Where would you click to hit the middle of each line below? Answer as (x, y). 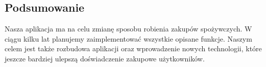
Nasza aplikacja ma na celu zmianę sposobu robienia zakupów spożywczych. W (128, 29)
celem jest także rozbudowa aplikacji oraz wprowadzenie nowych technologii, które (133, 48)
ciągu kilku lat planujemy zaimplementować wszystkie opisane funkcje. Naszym (128, 38)
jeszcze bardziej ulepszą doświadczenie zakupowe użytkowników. (105, 58)
